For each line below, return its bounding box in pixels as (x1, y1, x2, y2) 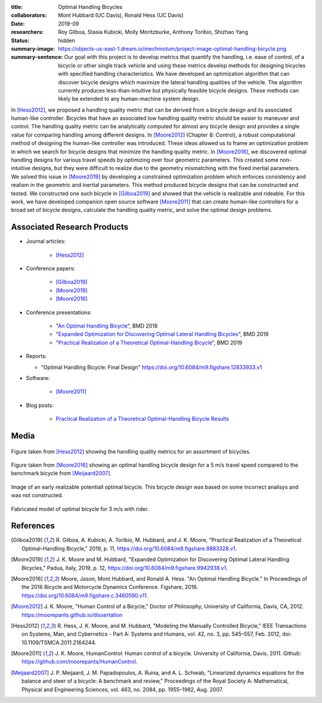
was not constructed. (11, 492, 64, 499)
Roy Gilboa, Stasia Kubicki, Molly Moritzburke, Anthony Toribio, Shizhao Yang (58, 29, 249, 36)
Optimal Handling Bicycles (58, 4, 123, 10)
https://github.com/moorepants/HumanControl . (21, 658, 138, 665)
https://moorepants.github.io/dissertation (21, 611, 123, 618)
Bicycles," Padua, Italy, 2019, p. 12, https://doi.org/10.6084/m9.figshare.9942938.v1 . (21, 564, 228, 571)
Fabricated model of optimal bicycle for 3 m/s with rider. (11, 505, 149, 513)
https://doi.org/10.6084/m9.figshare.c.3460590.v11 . (21, 591, 148, 599)
